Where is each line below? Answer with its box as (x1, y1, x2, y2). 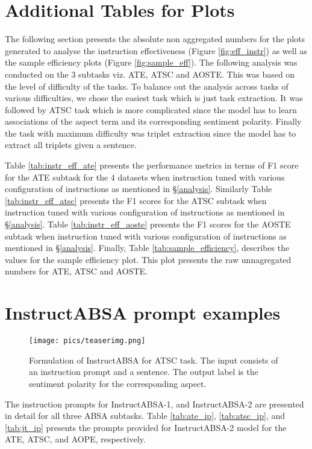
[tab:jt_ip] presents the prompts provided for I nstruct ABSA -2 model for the (5, 421, 287, 433)
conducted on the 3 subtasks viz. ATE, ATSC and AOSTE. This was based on (5, 67, 295, 80)
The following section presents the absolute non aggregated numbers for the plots (5, 33, 305, 45)
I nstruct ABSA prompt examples (5, 300, 281, 325)
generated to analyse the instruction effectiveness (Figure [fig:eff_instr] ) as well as (5, 44, 307, 57)
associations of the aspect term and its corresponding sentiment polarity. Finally (5, 115, 302, 128)
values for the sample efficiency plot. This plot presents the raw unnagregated (5, 253, 292, 265)
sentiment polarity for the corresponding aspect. (29, 377, 207, 389)
